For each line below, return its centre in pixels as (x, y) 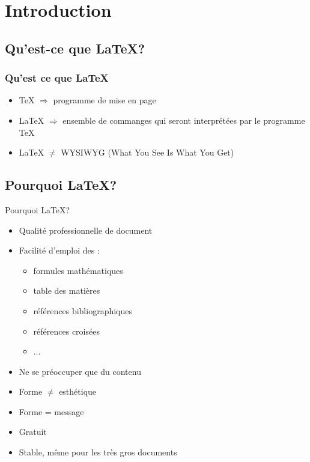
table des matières (67, 290)
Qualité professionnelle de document (86, 230)
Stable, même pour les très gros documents (98, 452)
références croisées (66, 331)
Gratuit (33, 432)
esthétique (78, 391)
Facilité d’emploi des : (59, 250)
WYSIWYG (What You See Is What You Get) (147, 152)
